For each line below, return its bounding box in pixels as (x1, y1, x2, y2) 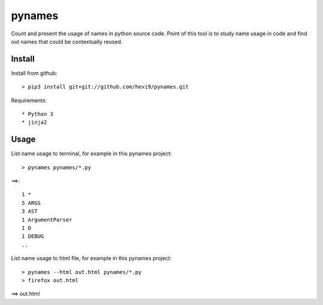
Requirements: (11, 96, 47, 104)
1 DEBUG (22, 233, 44, 240)
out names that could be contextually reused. (11, 38, 123, 45)
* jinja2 (22, 119, 47, 126)
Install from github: (11, 69, 58, 77)
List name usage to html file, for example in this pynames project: (11, 255, 172, 262)
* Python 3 (22, 111, 54, 118)
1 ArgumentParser (22, 216, 72, 223)
